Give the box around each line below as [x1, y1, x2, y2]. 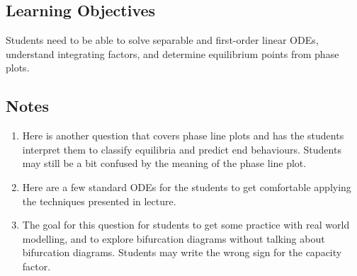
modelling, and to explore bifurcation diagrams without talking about [22, 231, 325, 246]
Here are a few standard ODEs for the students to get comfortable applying [22, 179, 351, 194]
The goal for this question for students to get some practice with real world [22, 217, 350, 232]
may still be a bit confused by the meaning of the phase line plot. [22, 156, 307, 171]
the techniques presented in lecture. [22, 193, 176, 208]
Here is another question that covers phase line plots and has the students [22, 128, 344, 143]
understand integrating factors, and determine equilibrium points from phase [6, 46, 339, 61]
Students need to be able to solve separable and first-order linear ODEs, [6, 33, 319, 47]
